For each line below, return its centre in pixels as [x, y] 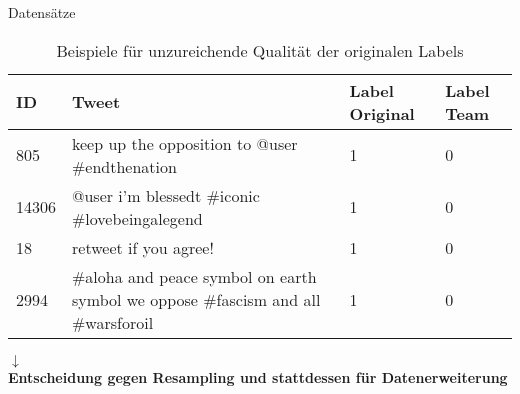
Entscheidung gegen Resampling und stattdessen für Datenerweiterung [258, 376]
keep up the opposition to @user [185, 143]
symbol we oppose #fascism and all [196, 299]
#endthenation [124, 166]
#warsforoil [113, 322]
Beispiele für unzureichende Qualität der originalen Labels [260, 50]
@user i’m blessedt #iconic [166, 195]
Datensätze [42, 12]
